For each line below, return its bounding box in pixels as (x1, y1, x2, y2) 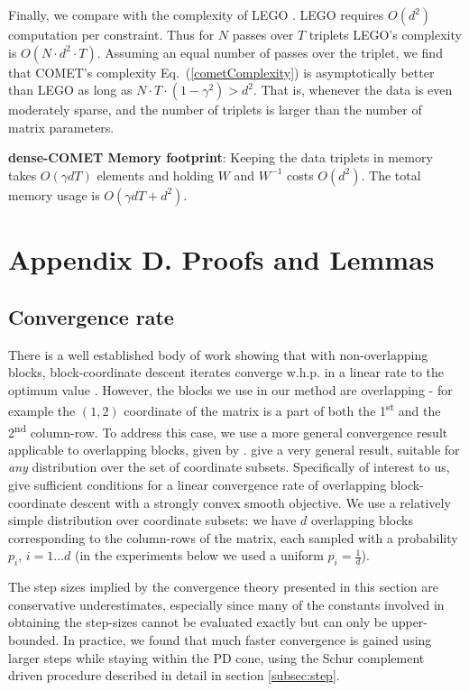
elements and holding (97, 165, 214, 184)
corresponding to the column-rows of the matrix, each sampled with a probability (8, 528, 458, 547)
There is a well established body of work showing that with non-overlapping (8, 345, 428, 364)
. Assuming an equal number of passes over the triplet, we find (97, 42, 443, 61)
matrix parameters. (8, 117, 115, 136)
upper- (391, 613, 428, 631)
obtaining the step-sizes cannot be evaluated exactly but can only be (8, 613, 388, 631)
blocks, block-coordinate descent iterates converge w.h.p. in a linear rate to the (8, 363, 445, 382)
